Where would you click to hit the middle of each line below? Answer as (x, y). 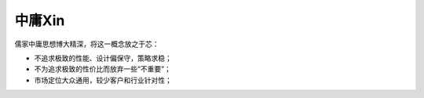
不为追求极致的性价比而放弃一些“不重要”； (103, 69)
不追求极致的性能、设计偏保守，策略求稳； (103, 58)
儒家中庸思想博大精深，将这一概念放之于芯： (87, 44)
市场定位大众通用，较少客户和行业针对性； (103, 80)
